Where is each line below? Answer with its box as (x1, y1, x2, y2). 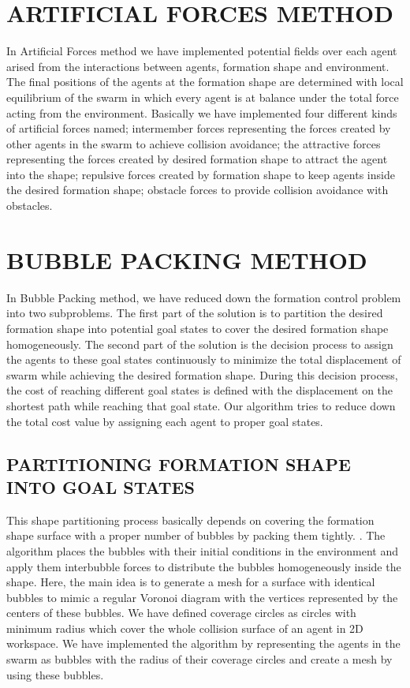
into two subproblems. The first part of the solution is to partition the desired (6, 305, 383, 321)
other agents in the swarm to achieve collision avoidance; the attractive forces (6, 135, 381, 151)
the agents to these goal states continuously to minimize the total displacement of (6, 351, 401, 368)
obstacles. (6, 197, 53, 214)
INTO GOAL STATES (6, 474, 195, 499)
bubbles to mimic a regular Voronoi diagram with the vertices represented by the (6, 589, 398, 605)
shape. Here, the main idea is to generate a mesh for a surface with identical (6, 574, 375, 590)
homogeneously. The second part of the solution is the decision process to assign (6, 335, 393, 352)
